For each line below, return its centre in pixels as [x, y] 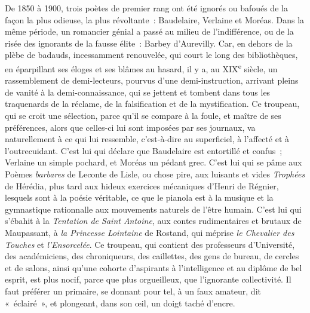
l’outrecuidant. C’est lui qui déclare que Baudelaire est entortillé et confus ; [144, 150]
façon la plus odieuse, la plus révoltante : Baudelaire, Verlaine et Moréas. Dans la [155, 19]
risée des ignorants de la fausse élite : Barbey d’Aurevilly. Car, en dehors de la [149, 43]
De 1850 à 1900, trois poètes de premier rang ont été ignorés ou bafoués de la [146, 8]
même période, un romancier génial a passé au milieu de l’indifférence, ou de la [149, 31]
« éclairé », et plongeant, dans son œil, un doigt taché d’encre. [120, 303]
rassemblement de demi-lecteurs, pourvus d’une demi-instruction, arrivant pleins [152, 80]
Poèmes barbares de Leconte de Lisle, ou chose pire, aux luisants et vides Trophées [155, 174]
